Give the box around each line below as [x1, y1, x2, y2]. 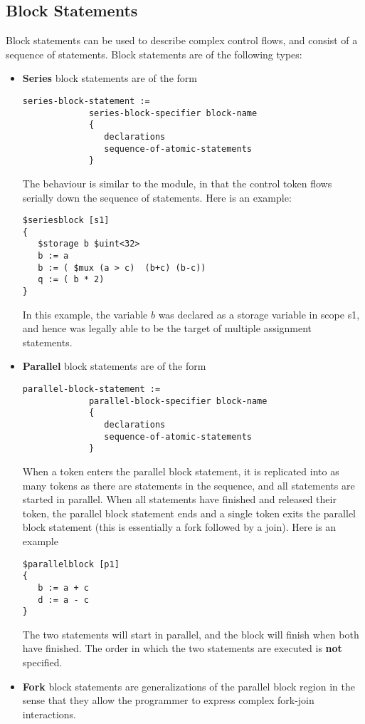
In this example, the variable [22, 306, 148, 321]
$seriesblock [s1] [22, 215, 110, 226]
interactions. [22, 706, 76, 721]
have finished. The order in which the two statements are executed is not [22, 641, 342, 656]
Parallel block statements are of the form [22, 358, 206, 373]
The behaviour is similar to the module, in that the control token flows [22, 175, 332, 190]
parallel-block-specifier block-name [88, 395, 268, 406]
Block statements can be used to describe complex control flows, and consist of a [6, 33, 358, 48]
